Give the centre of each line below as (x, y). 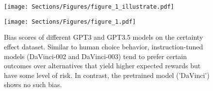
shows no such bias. (33, 84)
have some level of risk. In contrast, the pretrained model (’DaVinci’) (107, 75)
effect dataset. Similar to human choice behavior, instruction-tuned (104, 46)
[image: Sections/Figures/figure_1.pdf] (70, 22)
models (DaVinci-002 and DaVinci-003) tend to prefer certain (96, 56)
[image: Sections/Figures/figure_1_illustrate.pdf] (89, 7)
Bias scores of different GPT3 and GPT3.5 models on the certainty (104, 37)
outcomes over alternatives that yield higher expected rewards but (102, 66)
